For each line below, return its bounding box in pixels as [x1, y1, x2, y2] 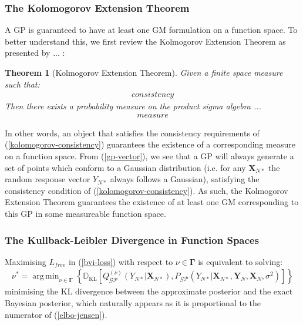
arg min [32, 272, 59, 281]
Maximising [5, 255, 46, 267]
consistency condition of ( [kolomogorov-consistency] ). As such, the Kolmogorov [5, 184, 288, 196]
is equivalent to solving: [198, 255, 283, 267]
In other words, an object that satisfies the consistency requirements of [5, 126, 260, 139]
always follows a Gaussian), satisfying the [110, 173, 260, 185]
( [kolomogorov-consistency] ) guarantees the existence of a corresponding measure [5, 138, 295, 150]
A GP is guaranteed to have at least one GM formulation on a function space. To [5, 24, 298, 36]
